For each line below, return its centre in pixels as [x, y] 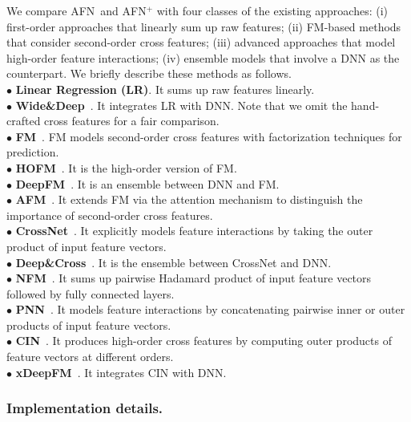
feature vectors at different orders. [90, 357]
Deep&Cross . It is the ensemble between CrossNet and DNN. [173, 262]
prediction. [33, 152]
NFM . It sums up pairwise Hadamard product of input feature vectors [193, 278]
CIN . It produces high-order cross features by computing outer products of [203, 341]
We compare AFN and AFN [77, 10]
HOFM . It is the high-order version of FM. [126, 167]
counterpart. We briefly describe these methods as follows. [149, 73]
